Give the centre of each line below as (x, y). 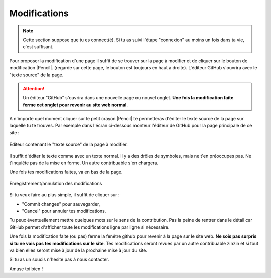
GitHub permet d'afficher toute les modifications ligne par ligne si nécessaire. (89, 227)
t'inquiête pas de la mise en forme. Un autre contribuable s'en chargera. (84, 163)
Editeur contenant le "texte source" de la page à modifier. (69, 144)
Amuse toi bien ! (26, 269)
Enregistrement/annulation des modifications (56, 183)
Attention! (34, 88)
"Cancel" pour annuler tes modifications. (64, 211)
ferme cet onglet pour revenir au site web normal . (75, 105)
